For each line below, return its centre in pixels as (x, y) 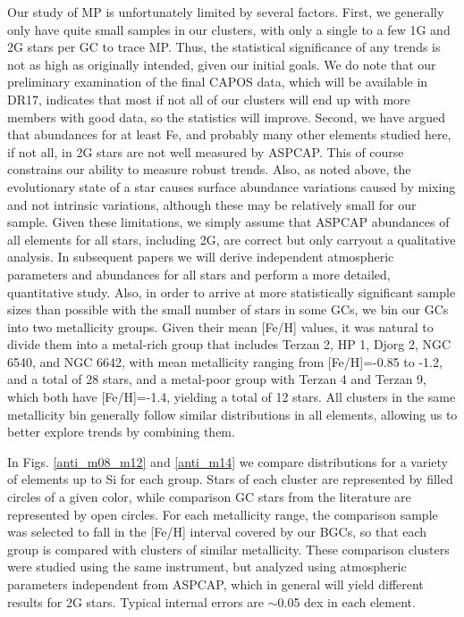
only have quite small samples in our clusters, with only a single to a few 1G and (229, 29)
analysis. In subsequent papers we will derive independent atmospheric (201, 257)
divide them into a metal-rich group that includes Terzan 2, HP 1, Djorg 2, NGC (229, 344)
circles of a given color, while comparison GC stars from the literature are (209, 497)
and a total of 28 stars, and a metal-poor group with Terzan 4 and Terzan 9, (217, 379)
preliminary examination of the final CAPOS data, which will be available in (218, 82)
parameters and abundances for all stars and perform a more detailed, (199, 274)
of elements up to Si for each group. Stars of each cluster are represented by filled (230, 479)
